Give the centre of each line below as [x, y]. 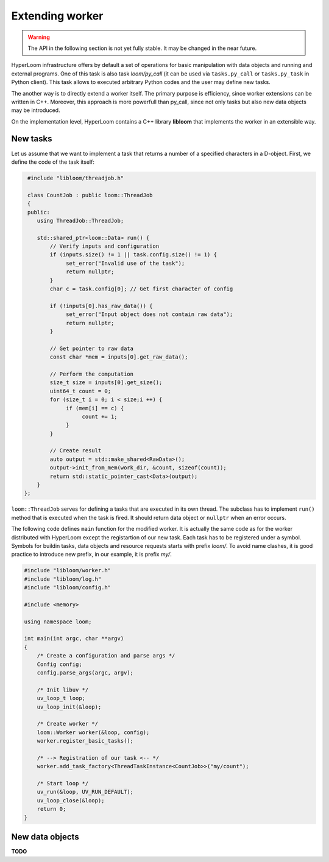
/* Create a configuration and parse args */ [106, 656]
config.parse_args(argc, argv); [85, 673]
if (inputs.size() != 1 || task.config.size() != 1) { [133, 255]
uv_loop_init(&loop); [69, 707]
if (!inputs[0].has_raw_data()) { [101, 306]
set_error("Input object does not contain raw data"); [150, 314]
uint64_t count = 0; [80, 391]
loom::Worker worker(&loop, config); [93, 732]
